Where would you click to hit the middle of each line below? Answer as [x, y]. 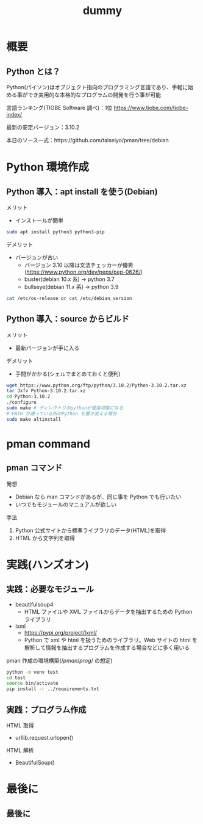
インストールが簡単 [39, 220]
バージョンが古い [37, 257]
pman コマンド [34, 468]
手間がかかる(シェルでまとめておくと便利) [68, 374]
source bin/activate [33, 684]
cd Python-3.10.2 [28, 397]
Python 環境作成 [48, 167]
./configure [21, 403]
